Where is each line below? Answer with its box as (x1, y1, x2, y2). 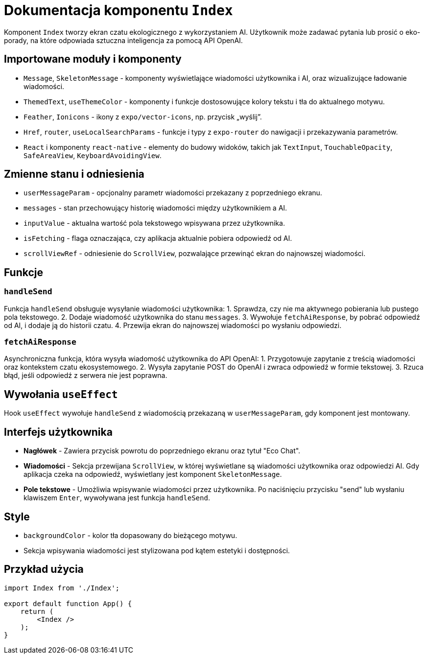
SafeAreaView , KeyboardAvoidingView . (24, 151, 162, 160)
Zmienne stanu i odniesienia (4, 168, 144, 181)
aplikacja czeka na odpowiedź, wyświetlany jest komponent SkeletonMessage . (24, 470, 282, 479)
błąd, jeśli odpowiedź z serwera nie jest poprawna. (4, 371, 167, 380)
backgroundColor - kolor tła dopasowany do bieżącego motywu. (24, 531, 237, 540)
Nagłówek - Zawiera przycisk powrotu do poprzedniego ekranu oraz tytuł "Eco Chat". (24, 446, 301, 455)
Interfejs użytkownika (4, 425, 113, 438)
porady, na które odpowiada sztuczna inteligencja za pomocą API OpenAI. (4, 36, 243, 45)
